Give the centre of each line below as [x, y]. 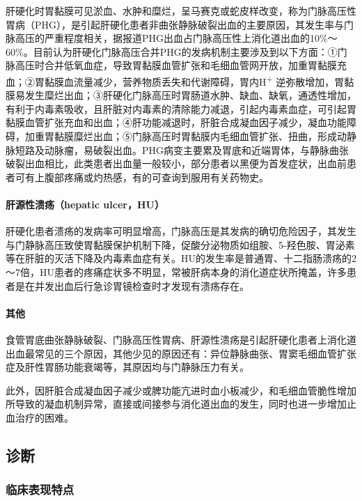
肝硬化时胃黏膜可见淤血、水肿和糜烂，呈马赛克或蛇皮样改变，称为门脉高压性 [181, 10]
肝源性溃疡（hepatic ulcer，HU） [85, 204]
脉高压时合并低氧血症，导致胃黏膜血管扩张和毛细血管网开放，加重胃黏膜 [171, 65]
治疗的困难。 [44, 417]
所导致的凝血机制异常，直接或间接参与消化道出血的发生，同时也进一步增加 [176, 404]
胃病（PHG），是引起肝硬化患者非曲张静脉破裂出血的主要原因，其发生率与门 [180, 24]
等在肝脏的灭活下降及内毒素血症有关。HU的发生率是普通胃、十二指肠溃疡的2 [181, 258]
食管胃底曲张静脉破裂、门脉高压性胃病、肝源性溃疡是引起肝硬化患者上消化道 [181, 339]
